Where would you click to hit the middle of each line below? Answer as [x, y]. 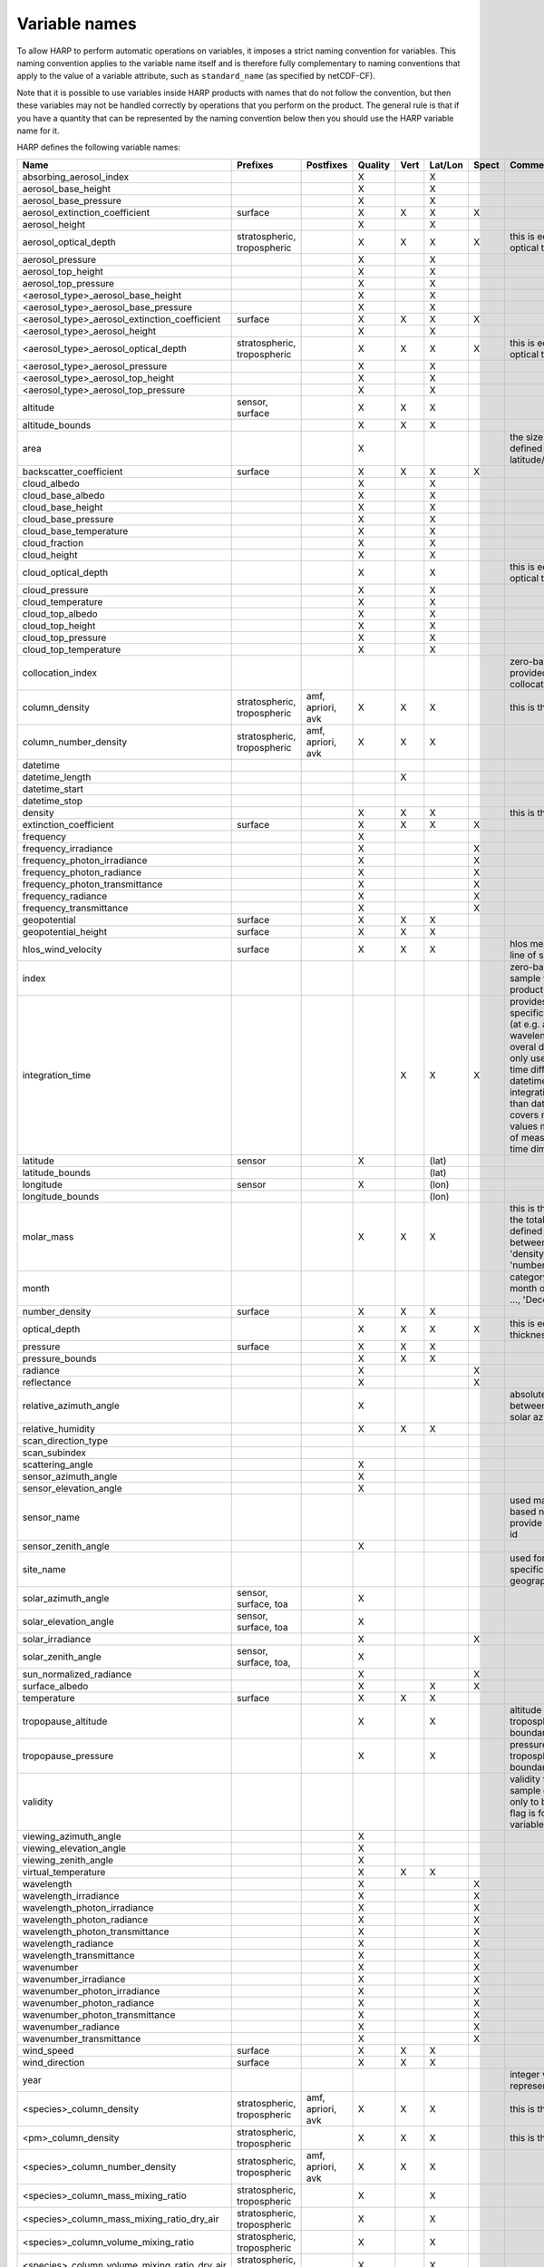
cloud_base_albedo [63, 495]
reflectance [47, 1382]
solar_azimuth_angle [66, 1598]
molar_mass [48, 1236]
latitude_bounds [56, 1172]
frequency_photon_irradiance [85, 860]
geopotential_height [65, 931]
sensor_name [51, 1517]
